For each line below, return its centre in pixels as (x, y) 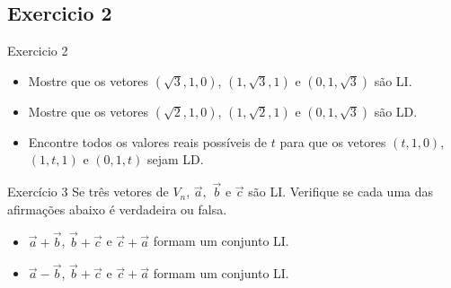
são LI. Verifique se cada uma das (341, 192)
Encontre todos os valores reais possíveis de (148, 141)
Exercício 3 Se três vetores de (88, 192)
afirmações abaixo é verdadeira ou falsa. (117, 209)
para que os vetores (333, 141)
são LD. (396, 111)
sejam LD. (176, 159)
